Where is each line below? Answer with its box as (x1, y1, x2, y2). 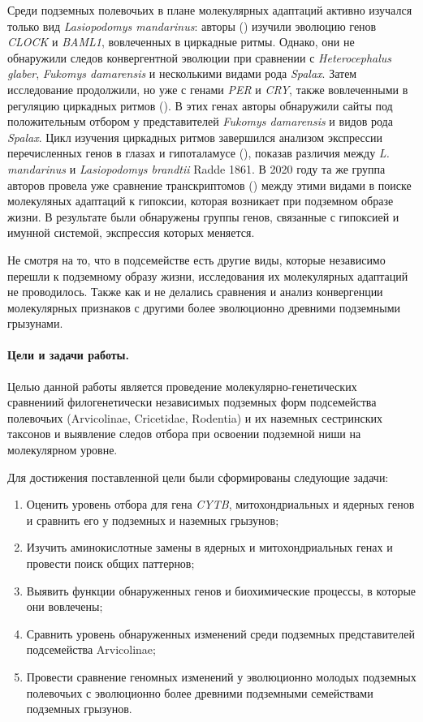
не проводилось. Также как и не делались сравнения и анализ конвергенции (7, 283, 383, 300)
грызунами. (7, 315, 63, 332)
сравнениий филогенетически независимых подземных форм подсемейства (7, 393, 377, 410)
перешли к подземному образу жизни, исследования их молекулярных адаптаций (7, 267, 408, 284)
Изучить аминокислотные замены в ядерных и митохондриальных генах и (26, 539, 393, 556)
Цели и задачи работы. (7, 346, 129, 363)
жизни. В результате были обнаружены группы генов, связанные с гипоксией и (7, 208, 399, 225)
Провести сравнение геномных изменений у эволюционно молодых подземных (26, 668, 417, 685)
